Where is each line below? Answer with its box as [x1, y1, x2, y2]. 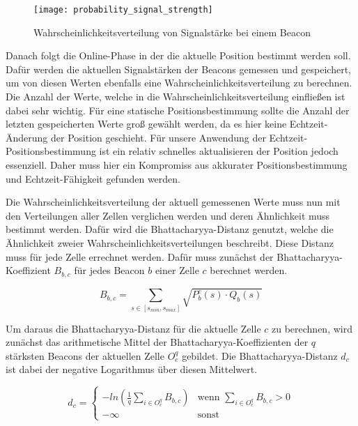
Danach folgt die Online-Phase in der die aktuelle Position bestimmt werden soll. [6, 48, 351, 63]
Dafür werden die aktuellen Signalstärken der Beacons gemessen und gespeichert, [6, 61, 352, 76]
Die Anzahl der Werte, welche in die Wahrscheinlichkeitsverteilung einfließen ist [6, 89, 345, 104]
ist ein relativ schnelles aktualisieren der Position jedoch [99, 144, 338, 158]
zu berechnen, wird [271, 321, 352, 335]
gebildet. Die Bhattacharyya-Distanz [182, 348, 338, 363]
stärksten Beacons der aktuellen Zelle [6, 348, 164, 363]
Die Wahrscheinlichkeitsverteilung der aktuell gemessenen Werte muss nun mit [6, 195, 341, 209]
